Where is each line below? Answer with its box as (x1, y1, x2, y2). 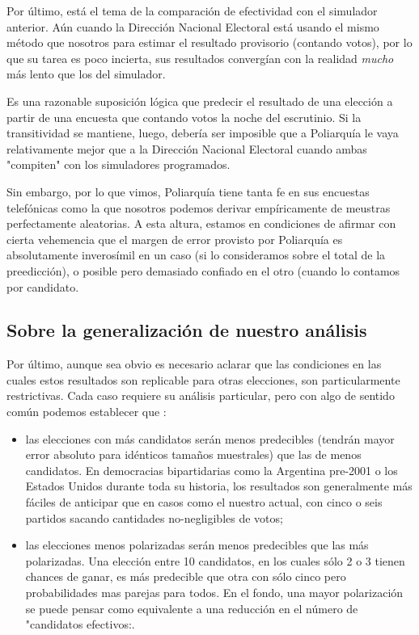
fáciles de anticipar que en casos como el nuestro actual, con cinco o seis (25, 494, 383, 511)
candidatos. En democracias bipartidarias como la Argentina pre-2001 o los (25, 461, 398, 478)
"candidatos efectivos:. (25, 616, 135, 633)
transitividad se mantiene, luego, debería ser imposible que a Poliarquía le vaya (6, 124, 399, 141)
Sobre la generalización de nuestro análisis (6, 317, 367, 343)
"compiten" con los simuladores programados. (6, 156, 231, 173)
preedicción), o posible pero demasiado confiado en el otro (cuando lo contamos (6, 262, 400, 279)
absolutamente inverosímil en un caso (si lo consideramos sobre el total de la (6, 246, 386, 263)
